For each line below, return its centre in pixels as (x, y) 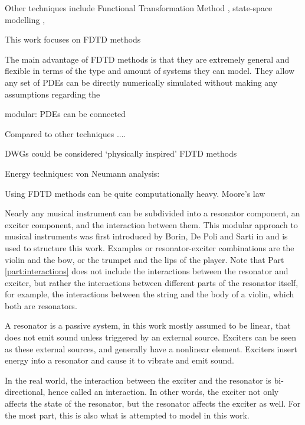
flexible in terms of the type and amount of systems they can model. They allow (150, 71)
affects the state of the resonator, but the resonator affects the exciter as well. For (153, 403)
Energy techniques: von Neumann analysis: (82, 173)
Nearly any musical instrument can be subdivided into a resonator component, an (152, 213)
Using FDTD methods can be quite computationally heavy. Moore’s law (135, 193)
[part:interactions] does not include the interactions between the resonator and (147, 271)
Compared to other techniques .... (65, 133)
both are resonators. (41, 305)
